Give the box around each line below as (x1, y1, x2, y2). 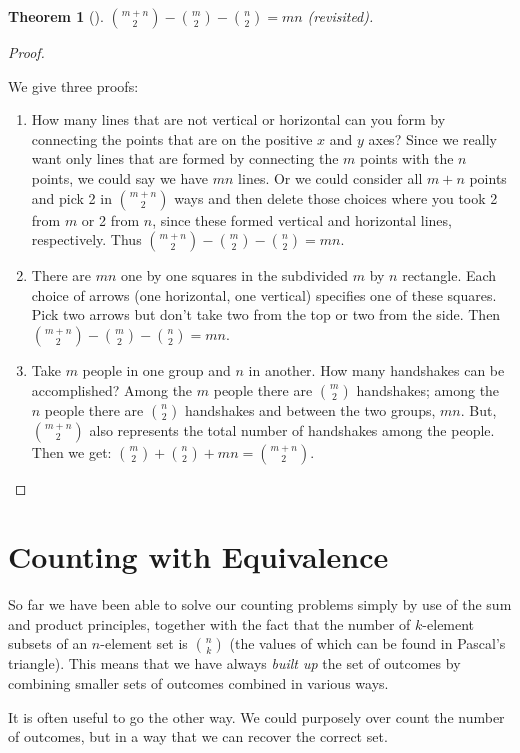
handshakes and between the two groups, (185, 399, 436, 420)
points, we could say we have (31, 167, 209, 188)
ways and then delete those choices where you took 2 (174, 187, 498, 208)
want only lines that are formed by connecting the (31, 148, 339, 169)
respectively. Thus (31, 229, 142, 250)
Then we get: (31, 441, 112, 462)
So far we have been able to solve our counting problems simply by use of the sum (8, 594, 512, 615)
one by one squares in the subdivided (121, 265, 349, 286)
